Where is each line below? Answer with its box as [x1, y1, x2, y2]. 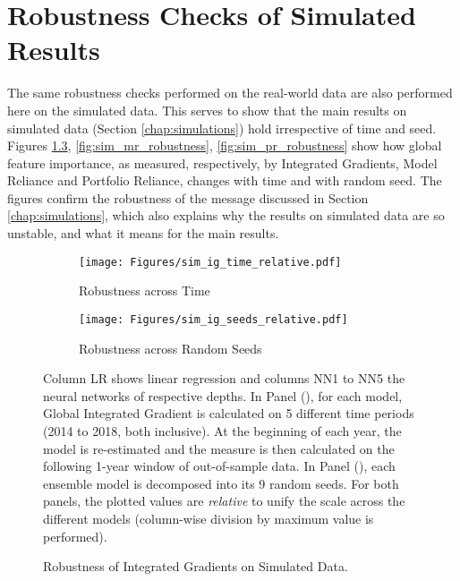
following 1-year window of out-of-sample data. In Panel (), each [43, 457, 396, 475]
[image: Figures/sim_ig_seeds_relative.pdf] [79, 312, 348, 326]
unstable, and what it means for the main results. [7, 224, 279, 243]
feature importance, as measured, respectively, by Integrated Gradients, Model [7, 153, 438, 172]
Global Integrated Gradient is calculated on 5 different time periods [43, 404, 414, 423]
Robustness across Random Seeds [79, 338, 262, 357]
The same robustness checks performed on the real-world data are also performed [7, 83, 453, 102]
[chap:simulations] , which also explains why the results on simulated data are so [7, 206, 445, 225]
